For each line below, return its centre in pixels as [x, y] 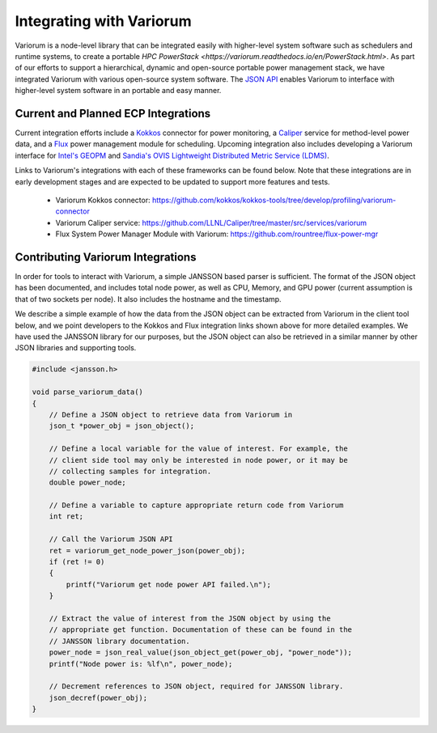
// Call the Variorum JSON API [111, 539]
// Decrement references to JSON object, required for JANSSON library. [196, 686]
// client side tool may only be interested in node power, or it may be [198, 460]
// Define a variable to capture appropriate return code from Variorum [196, 505]
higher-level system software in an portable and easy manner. [118, 91]
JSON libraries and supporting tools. [76, 348]
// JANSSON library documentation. [119, 641]
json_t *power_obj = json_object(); [121, 426]
